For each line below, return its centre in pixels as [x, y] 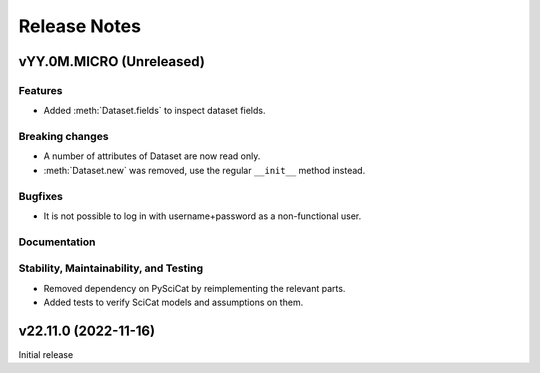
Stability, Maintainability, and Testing [111, 268]
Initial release [46, 354]
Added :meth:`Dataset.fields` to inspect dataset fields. [154, 111]
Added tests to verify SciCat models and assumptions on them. [173, 302]
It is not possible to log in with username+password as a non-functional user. [202, 216]
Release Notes [80, 26]
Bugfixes [41, 196]
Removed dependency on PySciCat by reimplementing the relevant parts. [194, 288]
